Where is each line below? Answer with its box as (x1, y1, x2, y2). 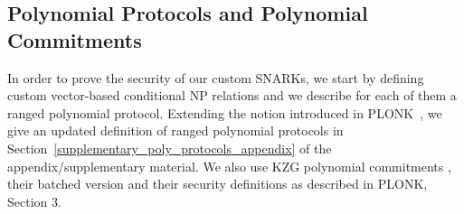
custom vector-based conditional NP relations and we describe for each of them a (7, 86, 457, 105)
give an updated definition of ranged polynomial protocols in (7, 121, 344, 140)
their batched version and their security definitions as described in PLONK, (7, 174, 428, 193)
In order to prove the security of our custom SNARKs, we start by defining (7, 68, 424, 87)
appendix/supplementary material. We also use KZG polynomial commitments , (7, 156, 451, 175)
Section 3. (7, 191, 62, 210)
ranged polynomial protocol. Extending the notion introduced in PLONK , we (7, 103, 442, 122)
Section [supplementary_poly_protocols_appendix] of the (7, 138, 332, 157)
